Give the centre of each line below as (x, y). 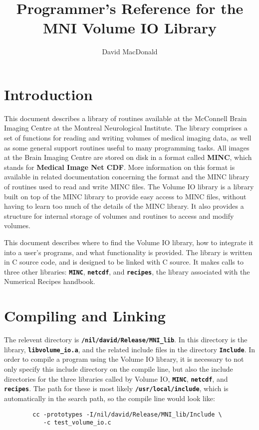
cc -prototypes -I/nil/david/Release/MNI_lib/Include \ (127, 414)
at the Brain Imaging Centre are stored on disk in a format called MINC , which (128, 157)
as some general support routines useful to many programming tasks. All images (127, 147)
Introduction (48, 94)
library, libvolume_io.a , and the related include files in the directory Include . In (130, 349)
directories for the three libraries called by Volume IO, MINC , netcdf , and (116, 378)
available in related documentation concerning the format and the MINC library (127, 177)
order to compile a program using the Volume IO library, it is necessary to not (124, 359)
